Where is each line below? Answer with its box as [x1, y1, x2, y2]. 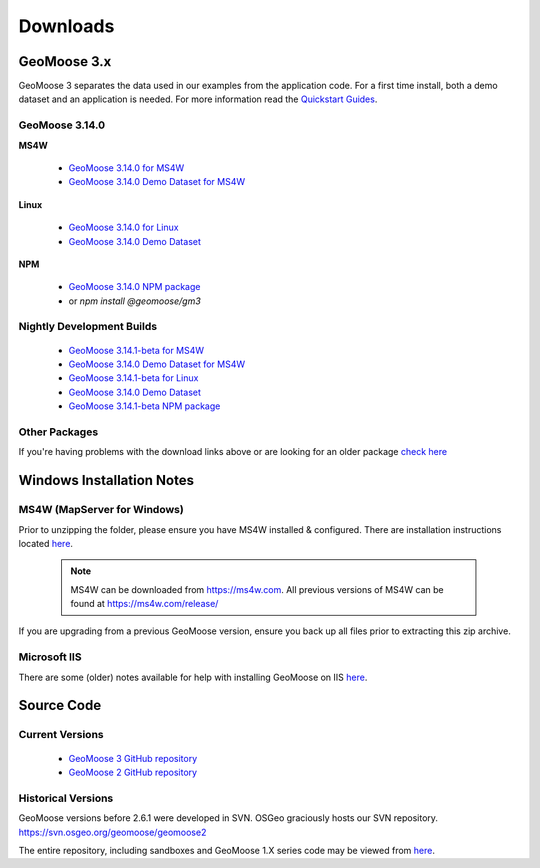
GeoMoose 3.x [18, 53, 112, 70]
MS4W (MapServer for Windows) [18, 503, 184, 517]
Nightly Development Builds [18, 320, 158, 334]
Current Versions [18, 728, 104, 742]
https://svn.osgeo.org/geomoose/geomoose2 [18, 826, 207, 838]
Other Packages [18, 425, 99, 439]
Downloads [18, 15, 115, 37]
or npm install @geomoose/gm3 [68, 295, 202, 307]
